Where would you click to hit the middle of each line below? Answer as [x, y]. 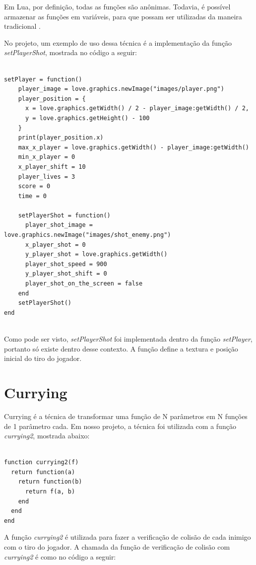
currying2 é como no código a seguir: [60, 556]
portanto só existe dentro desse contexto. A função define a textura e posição [121, 348]
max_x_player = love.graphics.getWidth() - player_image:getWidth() [133, 147]
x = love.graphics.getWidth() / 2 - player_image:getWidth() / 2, [137, 108]
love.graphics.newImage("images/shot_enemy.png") [88, 235]
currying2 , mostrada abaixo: [47, 436]
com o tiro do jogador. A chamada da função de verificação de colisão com [117, 547]
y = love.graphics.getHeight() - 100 [87, 118]
